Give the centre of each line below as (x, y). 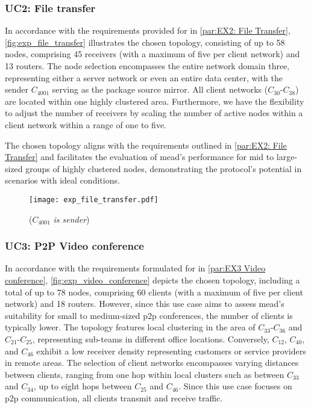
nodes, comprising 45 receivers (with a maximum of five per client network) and (152, 54)
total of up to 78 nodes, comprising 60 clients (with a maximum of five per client (154, 292)
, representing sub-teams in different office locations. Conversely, (151, 338)
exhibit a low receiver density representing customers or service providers (171, 351)
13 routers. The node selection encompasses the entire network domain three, (147, 66)
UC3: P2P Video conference (74, 246)
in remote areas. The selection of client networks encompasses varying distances (152, 363)
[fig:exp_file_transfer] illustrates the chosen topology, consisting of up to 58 (145, 42)
